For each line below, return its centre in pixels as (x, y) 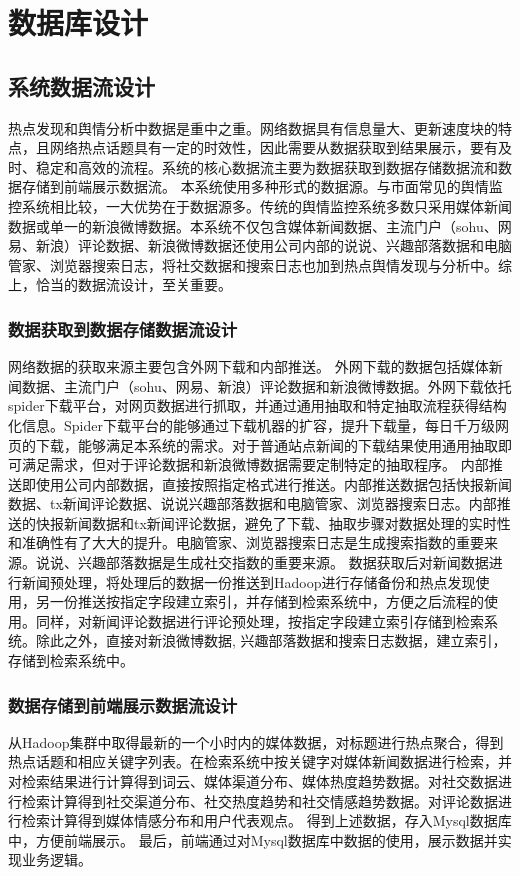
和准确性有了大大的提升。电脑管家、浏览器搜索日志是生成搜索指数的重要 (246, 542)
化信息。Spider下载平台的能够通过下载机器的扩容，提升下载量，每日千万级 (251, 424)
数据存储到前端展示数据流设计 (123, 704)
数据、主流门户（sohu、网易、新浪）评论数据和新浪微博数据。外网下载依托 (266, 385)
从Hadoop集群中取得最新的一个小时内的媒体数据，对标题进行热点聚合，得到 (256, 741)
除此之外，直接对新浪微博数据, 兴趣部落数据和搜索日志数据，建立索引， (271, 640)
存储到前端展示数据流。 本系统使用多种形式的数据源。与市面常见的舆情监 (262, 186)
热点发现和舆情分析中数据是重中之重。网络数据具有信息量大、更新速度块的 (253, 127)
